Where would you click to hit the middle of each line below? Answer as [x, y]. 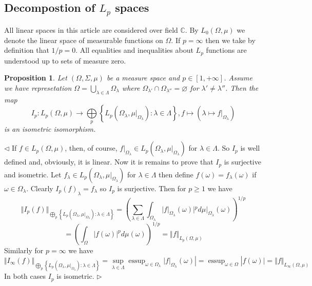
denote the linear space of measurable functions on [84, 40]
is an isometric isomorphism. [50, 128]
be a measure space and [143, 78]
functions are [226, 50]
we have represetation [38, 87]
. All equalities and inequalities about [134, 50]
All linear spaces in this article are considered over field [91, 29]
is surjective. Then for [152, 188]
